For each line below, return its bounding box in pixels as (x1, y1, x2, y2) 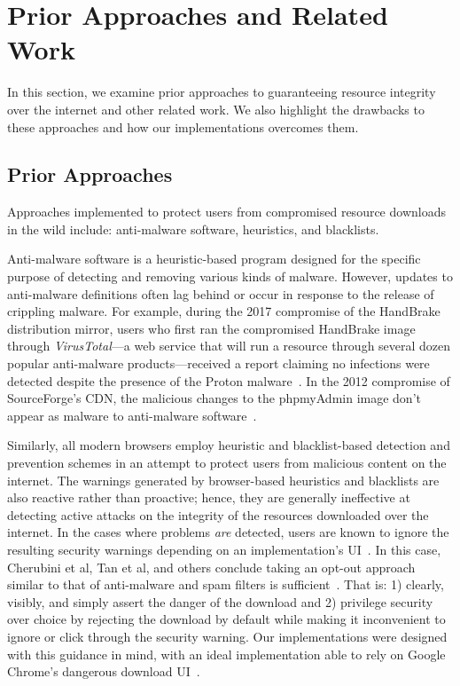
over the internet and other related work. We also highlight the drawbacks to (7, 99, 425, 118)
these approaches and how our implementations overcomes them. (7, 117, 359, 136)
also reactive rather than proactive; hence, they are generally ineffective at (7, 488, 410, 507)
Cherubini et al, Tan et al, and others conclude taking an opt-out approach (7, 557, 416, 576)
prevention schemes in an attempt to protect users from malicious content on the (7, 453, 447, 472)
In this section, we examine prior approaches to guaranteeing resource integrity (7, 83, 436, 101)
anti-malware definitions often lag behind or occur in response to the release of (7, 284, 434, 303)
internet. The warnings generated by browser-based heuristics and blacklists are (7, 470, 440, 489)
